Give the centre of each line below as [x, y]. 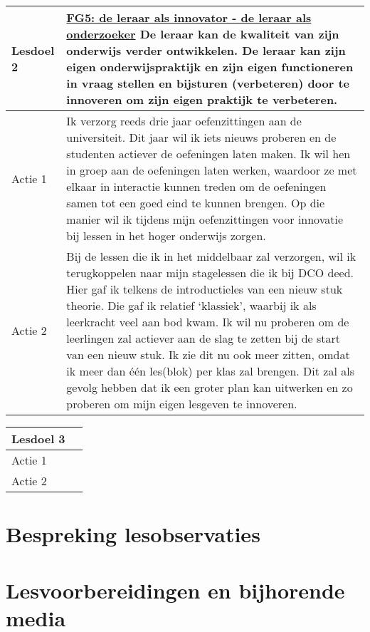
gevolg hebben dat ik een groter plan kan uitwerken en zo [210, 387]
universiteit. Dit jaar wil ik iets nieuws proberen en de [201, 137]
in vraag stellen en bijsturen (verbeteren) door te [208, 83]
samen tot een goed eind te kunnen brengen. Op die [196, 203]
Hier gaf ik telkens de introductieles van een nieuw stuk [205, 289]
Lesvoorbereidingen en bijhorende [175, 590]
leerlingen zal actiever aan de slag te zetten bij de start [203, 338]
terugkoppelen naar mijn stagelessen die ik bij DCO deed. [210, 273]
